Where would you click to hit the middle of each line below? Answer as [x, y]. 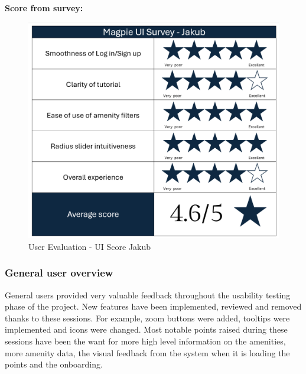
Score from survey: [44, 8]
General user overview [59, 273]
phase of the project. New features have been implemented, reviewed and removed [153, 306]
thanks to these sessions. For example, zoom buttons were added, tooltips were [147, 318]
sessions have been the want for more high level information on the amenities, [145, 341]
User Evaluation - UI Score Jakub [90, 246]
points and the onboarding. [54, 364]
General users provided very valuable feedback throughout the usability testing [148, 295]
